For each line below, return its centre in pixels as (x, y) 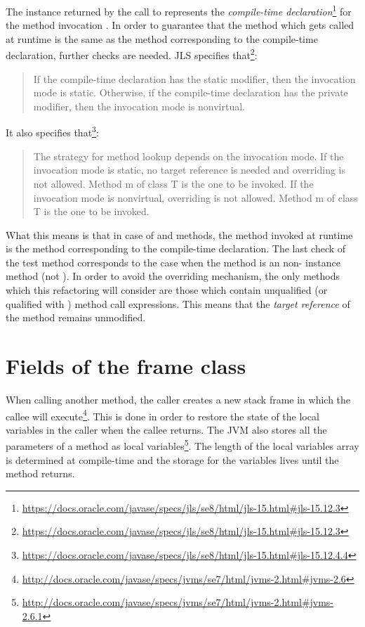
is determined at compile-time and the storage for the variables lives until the (172, 459)
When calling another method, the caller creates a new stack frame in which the (178, 399)
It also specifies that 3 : (52, 131)
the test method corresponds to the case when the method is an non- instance (173, 262)
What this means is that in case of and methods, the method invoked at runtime (179, 234)
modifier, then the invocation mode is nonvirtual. (139, 106)
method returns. (40, 473)
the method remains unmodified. (76, 317)
